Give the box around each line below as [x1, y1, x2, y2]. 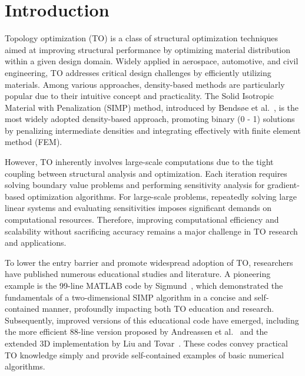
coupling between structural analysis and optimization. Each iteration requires [5, 167, 287, 179]
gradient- [267, 179, 300, 191]
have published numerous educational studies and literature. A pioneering [5, 268, 271, 280]
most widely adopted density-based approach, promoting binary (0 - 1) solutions [5, 113, 295, 125]
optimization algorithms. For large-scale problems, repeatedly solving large [27, 190, 297, 202]
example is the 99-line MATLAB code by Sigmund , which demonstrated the [5, 279, 283, 291]
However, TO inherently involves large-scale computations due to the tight [5, 156, 274, 168]
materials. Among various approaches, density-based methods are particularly [5, 78, 285, 90]
